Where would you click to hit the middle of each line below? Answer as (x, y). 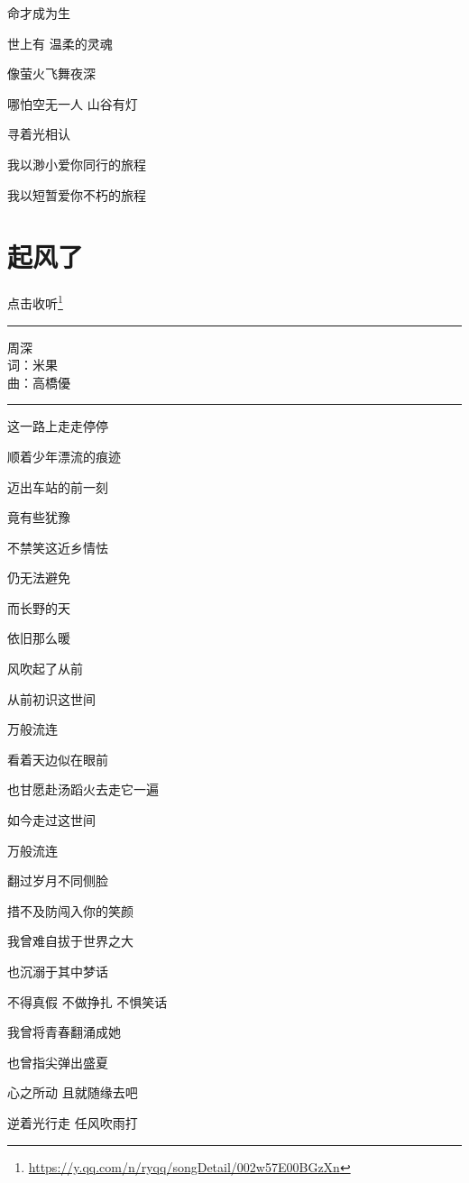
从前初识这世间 (51, 698)
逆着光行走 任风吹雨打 (73, 1122)
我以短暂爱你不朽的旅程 (77, 194)
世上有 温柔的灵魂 (60, 43)
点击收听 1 (35, 302)
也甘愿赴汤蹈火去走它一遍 (83, 789)
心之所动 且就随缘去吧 (73, 1092)
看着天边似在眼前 (58, 759)
